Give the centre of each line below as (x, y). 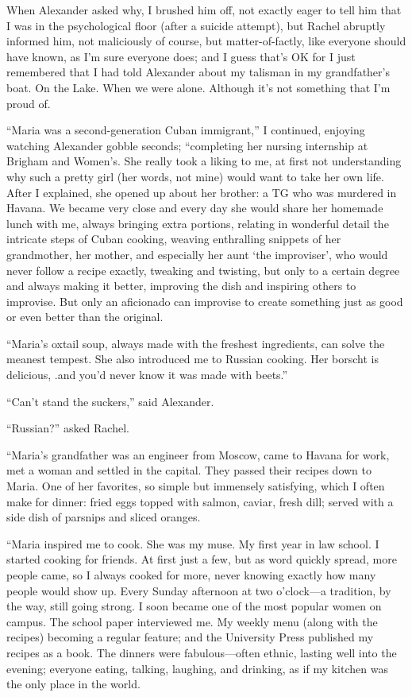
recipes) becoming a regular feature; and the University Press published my (190, 637)
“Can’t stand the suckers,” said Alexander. (110, 401)
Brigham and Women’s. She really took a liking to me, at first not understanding (204, 161)
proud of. (29, 103)
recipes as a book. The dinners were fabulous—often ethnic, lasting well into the (202, 652)
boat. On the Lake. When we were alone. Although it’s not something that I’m (198, 87)
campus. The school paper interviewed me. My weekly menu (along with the (192, 621)
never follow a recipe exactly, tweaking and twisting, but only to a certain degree (203, 270)
